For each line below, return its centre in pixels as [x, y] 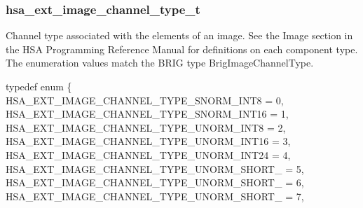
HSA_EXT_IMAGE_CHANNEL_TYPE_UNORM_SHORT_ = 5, [155, 168]
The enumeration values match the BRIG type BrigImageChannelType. [160, 63]
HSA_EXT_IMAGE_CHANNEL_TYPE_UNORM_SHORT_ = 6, [155, 182]
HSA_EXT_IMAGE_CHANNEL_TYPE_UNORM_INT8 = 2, [146, 127]
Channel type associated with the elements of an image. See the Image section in [179, 35]
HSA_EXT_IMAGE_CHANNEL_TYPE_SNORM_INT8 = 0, [145, 100]
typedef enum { [39, 86]
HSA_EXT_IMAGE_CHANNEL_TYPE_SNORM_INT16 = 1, [147, 114]
